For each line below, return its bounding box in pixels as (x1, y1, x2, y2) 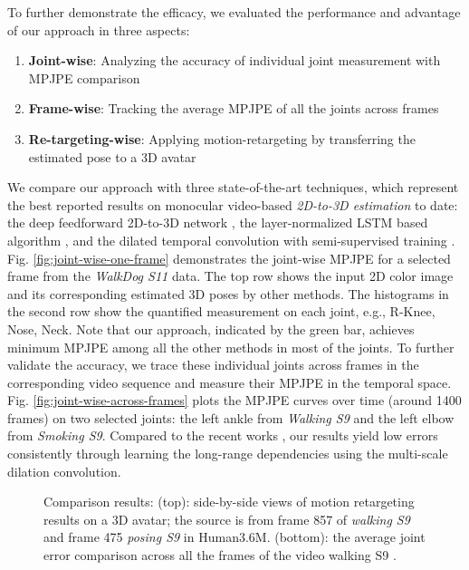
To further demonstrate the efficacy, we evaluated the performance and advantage (7, 3, 461, 21)
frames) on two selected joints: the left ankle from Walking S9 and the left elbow (7, 408, 455, 427)
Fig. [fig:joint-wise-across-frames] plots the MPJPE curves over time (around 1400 (7, 391, 462, 410)
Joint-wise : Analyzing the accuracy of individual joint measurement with (28, 51, 441, 70)
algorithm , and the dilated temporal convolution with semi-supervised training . (7, 230, 455, 249)
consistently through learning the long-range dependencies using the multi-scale (7, 444, 448, 463)
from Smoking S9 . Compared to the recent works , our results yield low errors (7, 426, 438, 445)
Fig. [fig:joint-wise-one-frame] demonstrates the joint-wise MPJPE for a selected (7, 248, 451, 267)
